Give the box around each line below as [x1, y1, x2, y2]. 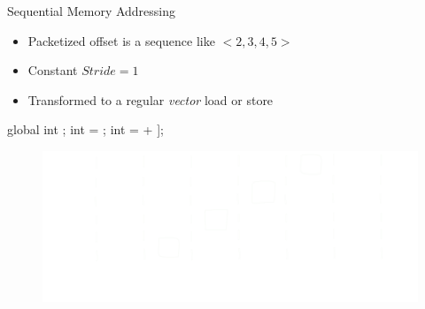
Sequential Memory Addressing [7, 2, 176, 19]
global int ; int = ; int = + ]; [7, 120, 164, 139]
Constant [27, 61, 78, 79]
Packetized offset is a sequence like [27, 31, 215, 49]
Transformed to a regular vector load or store [27, 90, 274, 109]
